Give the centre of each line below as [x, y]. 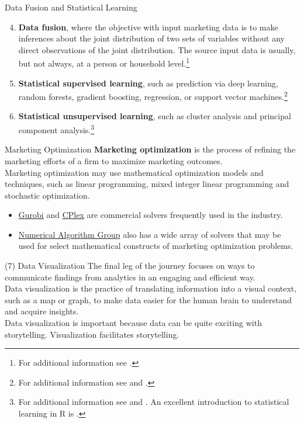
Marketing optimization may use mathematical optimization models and [134, 172]
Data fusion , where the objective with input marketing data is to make [148, 27]
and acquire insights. [42, 311]
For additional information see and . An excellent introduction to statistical [154, 402]
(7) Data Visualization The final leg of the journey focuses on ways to [130, 266]
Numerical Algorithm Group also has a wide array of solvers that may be [150, 234]
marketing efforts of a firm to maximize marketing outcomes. [114, 160]
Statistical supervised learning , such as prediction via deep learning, [148, 83]
